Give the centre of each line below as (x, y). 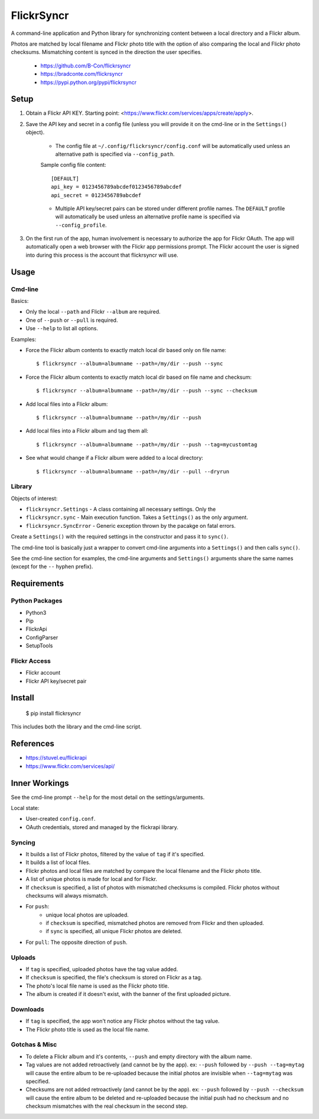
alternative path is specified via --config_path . (115, 154)
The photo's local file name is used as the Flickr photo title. (97, 986)
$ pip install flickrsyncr (53, 714)
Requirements (38, 584)
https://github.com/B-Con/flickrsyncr (86, 66)
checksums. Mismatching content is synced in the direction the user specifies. (106, 52)
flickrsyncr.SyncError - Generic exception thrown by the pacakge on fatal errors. (131, 525)
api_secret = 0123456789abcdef (96, 195)
